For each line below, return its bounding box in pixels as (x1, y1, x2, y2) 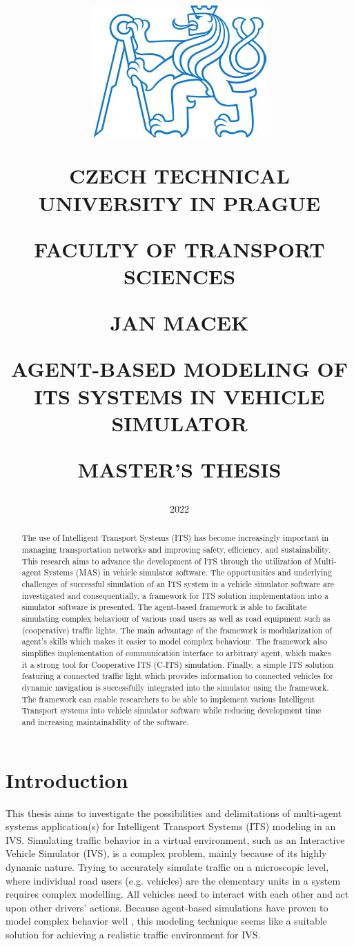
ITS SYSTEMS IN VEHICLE (34, 382, 325, 410)
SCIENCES (123, 262, 236, 290)
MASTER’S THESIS (77, 455, 282, 483)
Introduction (6, 765, 128, 794)
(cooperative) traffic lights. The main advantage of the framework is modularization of (21, 624, 332, 635)
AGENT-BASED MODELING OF (11, 355, 348, 383)
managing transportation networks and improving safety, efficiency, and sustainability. (21, 544, 331, 555)
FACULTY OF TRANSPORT (34, 235, 325, 263)
